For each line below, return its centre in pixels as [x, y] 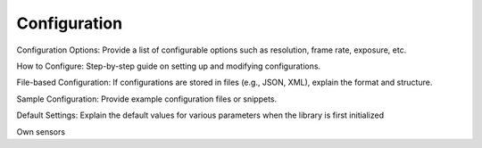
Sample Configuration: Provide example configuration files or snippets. [147, 99]
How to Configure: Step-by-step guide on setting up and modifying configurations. [169, 66]
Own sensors [41, 132]
